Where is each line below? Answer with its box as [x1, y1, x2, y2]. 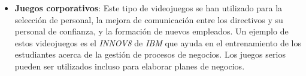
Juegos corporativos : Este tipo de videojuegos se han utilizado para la [14, 2, 283, 14]
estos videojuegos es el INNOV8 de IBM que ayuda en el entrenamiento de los [14, 36, 302, 49]
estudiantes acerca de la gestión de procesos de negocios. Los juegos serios [14, 48, 286, 61]
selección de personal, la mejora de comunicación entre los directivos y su [14, 13, 283, 26]
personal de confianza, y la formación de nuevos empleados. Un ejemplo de [14, 25, 289, 37]
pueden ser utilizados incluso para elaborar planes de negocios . [14, 59, 245, 72]
